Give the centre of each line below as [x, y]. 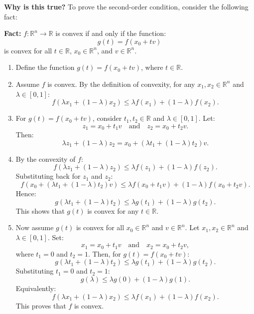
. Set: [56, 237]
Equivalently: [36, 288]
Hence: [26, 193]
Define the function [45, 67]
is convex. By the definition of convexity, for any [121, 84]
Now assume [35, 227]
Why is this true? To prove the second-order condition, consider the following [126, 6]
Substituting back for [48, 176]
